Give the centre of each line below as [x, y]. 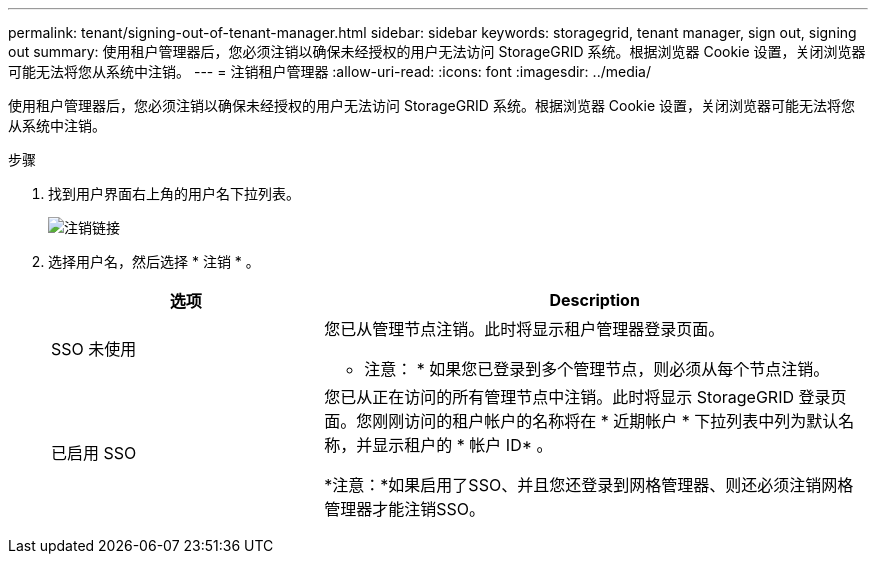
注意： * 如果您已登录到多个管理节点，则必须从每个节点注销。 [597, 369]
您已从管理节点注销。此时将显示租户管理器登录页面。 [524, 329]
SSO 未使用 [94, 349]
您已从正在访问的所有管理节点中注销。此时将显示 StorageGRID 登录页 [585, 397]
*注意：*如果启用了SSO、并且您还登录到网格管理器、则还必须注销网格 [589, 485]
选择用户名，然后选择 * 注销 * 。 [154, 261]
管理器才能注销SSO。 [405, 509]
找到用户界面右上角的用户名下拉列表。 [174, 193]
